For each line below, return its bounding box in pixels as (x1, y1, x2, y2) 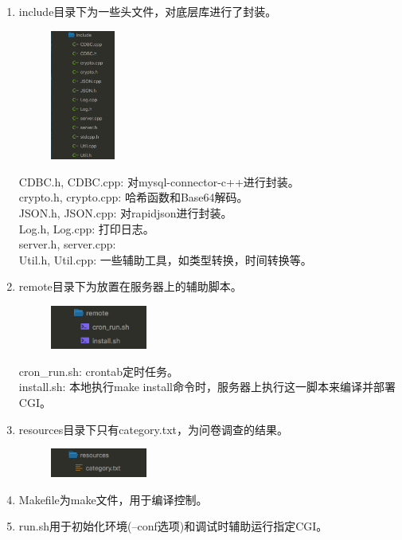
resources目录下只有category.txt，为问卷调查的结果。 (18, 421, 289, 437)
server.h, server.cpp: (18, 236, 116, 252)
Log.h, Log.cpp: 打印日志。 (18, 220, 154, 237)
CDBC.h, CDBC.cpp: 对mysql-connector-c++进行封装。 (18, 173, 299, 190)
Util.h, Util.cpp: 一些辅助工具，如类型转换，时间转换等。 (18, 251, 312, 268)
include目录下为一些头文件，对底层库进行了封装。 (18, 3, 277, 19)
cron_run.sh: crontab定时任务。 (18, 362, 178, 379)
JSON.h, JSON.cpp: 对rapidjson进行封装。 (18, 204, 232, 221)
